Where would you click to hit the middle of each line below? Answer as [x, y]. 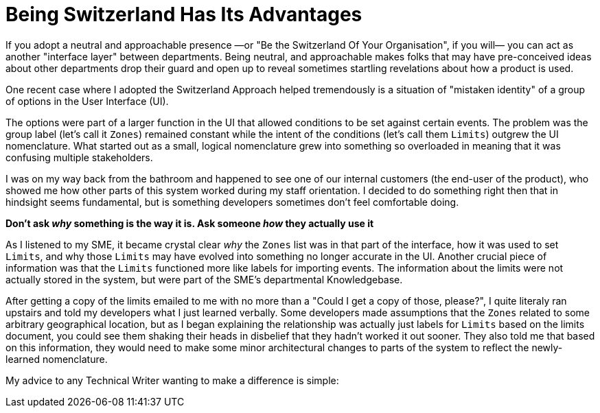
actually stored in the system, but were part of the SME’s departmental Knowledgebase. [204, 279]
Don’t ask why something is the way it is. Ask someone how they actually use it [190, 223]
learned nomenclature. [57, 359]
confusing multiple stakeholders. [79, 157]
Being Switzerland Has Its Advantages [184, 14]
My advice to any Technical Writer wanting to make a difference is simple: [172, 380]
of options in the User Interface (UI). [87, 101]
